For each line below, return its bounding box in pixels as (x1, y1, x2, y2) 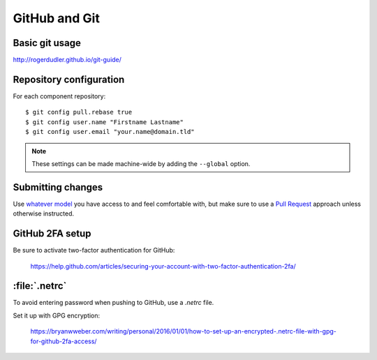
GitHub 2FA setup (13, 227, 91, 240)
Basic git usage (13, 37, 82, 49)
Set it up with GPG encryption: (13, 311, 101, 320)
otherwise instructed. (13, 209, 75, 218)
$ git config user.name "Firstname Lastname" (25, 118, 184, 126)
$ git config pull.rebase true (25, 108, 133, 117)
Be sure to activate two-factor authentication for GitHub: (13, 246, 175, 255)
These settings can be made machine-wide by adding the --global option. (31, 159, 251, 167)
